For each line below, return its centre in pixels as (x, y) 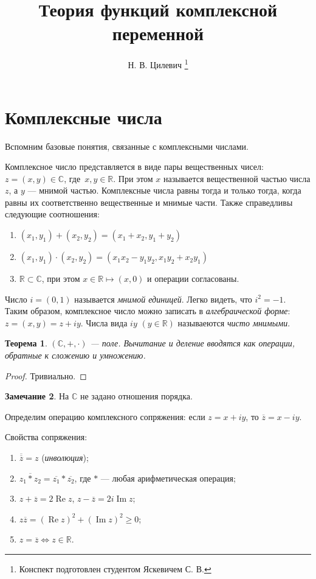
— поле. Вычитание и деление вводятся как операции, (193, 343)
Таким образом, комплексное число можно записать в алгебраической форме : (148, 311)
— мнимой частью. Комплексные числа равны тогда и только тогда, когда (164, 190)
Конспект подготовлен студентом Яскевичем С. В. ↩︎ (115, 568)
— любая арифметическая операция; (168, 478)
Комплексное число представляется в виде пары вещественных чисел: (134, 167)
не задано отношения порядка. (136, 396)
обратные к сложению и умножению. (75, 355)
